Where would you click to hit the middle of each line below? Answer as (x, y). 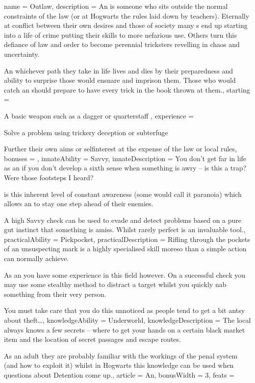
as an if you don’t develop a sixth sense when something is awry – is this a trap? (125, 168)
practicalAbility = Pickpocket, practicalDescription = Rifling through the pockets (127, 239)
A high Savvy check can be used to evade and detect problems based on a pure (123, 220)
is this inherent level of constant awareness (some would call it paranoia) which (123, 194)
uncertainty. (22, 54)
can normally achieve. (37, 258)
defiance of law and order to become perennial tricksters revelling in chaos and (122, 44)
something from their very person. (55, 294)
